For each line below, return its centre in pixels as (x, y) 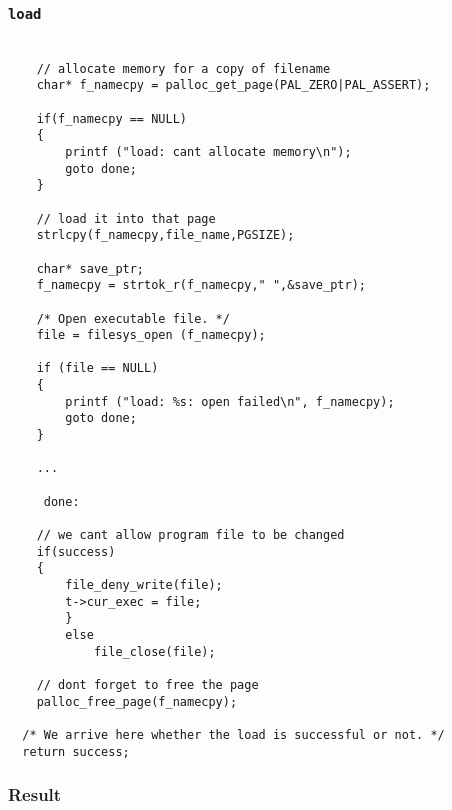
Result (35, 794)
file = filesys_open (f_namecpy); (151, 335)
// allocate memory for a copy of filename (183, 68)
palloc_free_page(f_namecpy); (137, 701)
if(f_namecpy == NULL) (111, 118)
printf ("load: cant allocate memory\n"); (208, 151)
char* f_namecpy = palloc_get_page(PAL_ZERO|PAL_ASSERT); (233, 85)
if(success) (76, 551)
